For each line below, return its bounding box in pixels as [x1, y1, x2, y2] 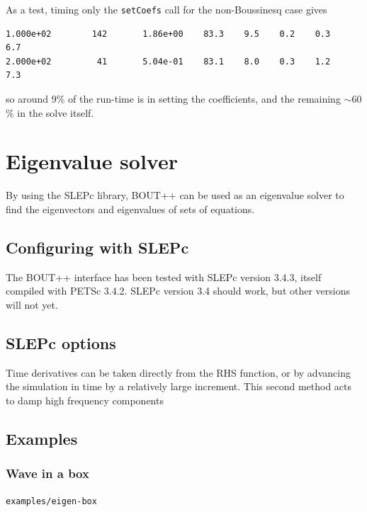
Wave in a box [6, 465, 89, 482]
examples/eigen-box [6, 496, 97, 506]
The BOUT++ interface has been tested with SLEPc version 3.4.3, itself [6, 269, 322, 284]
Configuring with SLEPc [6, 236, 189, 258]
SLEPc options [6, 331, 116, 353]
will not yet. [6, 297, 58, 312]
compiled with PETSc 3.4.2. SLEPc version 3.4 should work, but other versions [6, 283, 351, 298]
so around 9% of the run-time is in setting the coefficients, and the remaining [6, 91, 341, 106]
